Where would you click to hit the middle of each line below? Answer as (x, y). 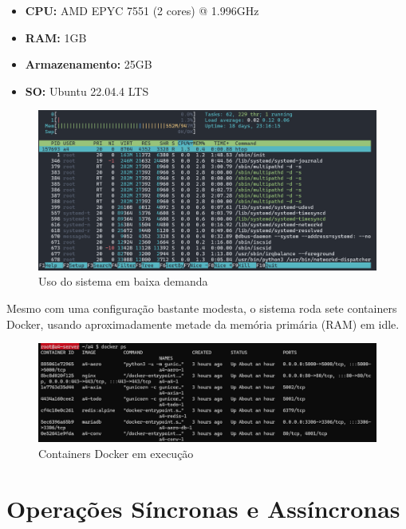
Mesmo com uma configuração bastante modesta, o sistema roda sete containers (202, 308)
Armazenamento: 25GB (89, 64)
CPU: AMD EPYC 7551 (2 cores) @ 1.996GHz (142, 10)
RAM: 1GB (56, 37)
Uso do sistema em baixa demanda (123, 281)
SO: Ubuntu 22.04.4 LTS (87, 91)
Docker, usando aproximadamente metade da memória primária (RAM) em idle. (203, 324)
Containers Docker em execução (116, 453)
